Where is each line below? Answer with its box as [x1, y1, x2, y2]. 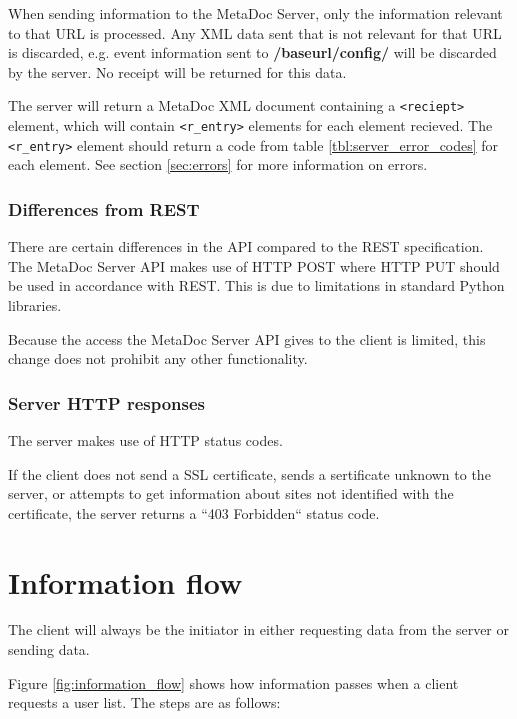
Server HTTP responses [8, 390, 206, 415]
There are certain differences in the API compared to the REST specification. [8, 236, 484, 257]
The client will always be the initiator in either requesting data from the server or [8, 619, 509, 640]
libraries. [8, 294, 62, 315]
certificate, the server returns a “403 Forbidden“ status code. [8, 502, 380, 523]
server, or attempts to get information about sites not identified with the [8, 483, 454, 504]
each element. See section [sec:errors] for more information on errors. [8, 154, 428, 175]
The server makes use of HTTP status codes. [8, 429, 283, 450]
